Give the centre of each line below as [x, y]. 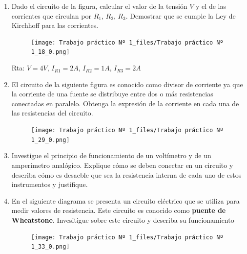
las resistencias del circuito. [52, 113]
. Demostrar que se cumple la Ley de [181, 15]
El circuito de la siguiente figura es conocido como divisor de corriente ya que [127, 84]
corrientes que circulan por [51, 15]
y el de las [211, 6]
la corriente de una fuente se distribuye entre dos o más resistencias [112, 94]
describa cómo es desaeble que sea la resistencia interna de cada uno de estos [126, 174]
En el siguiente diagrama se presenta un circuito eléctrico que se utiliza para [125, 200]
